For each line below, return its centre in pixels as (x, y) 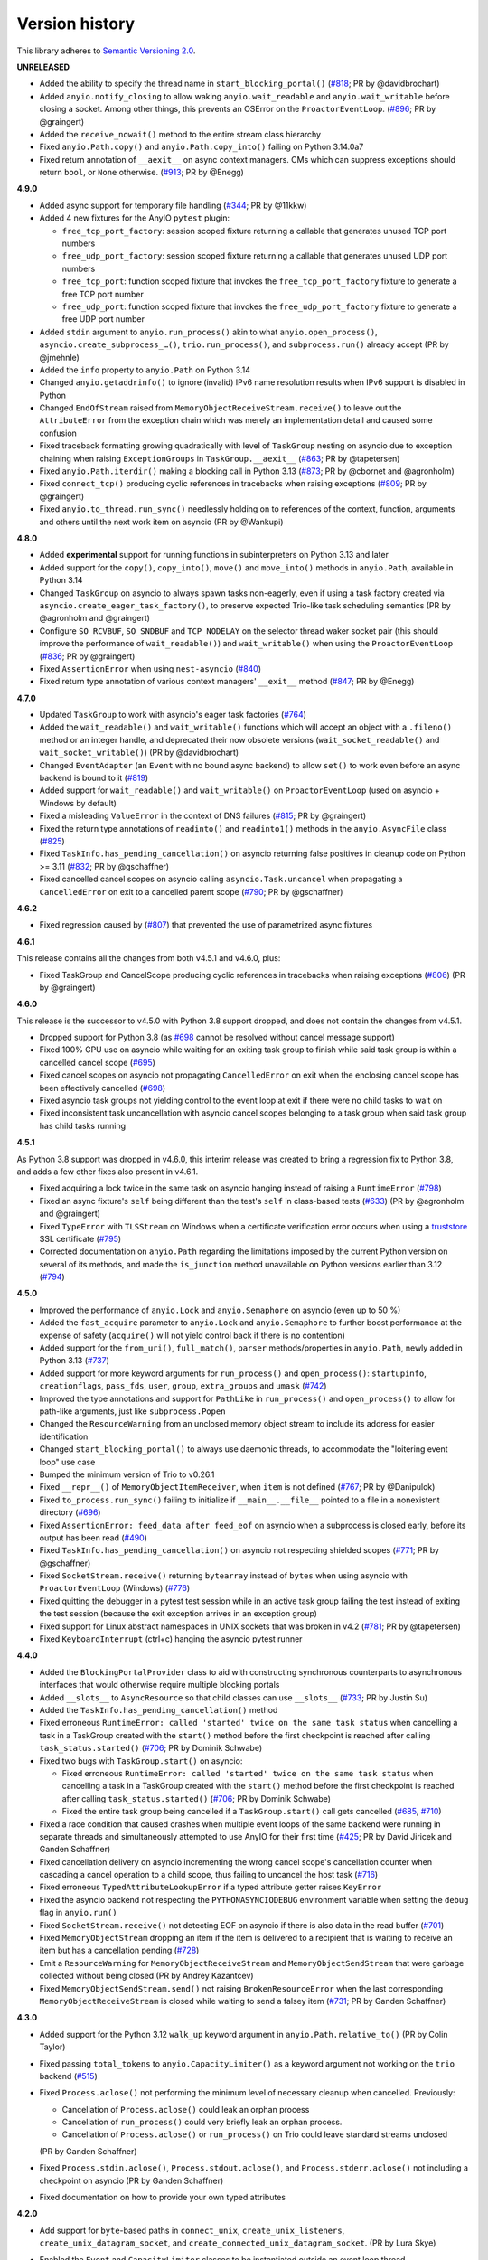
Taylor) (52, 2047)
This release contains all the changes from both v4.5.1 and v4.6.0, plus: (149, 958)
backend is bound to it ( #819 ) (94, 778)
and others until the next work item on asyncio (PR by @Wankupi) (161, 522)
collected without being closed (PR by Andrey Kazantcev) (146, 1976)
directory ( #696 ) (70, 1512)
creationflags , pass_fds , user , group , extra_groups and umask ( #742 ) (183, 1386)
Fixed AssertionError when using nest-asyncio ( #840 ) (150, 668)
